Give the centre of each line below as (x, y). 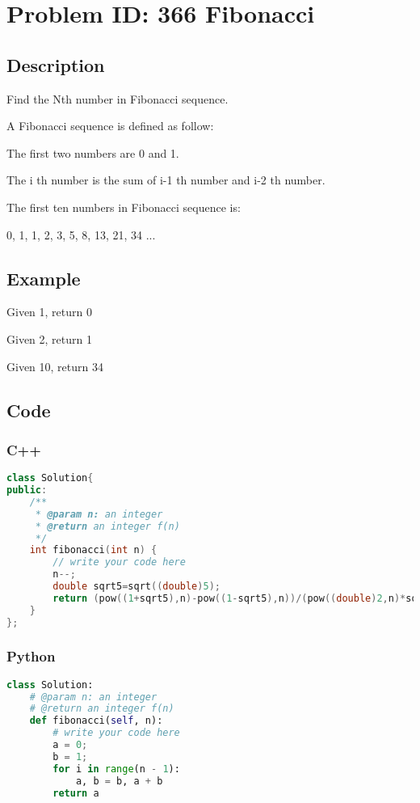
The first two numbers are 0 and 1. (93, 152)
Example (44, 278)
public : (27, 490)
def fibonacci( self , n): (96, 721)
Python (31, 656)
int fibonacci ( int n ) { (93, 550)
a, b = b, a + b (119, 781)
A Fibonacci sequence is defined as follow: (110, 126)
